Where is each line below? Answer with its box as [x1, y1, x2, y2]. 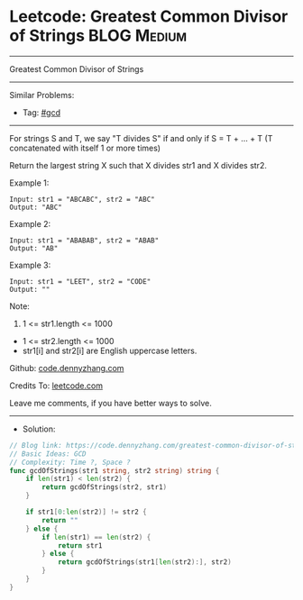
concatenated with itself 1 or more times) [9, 142, 161, 153]
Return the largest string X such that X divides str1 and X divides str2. [9, 159, 268, 170]
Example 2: [9, 218, 51, 229]
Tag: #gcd [22, 106, 61, 118]
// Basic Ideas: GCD [9, 449, 87, 459]
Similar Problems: [9, 89, 75, 100]
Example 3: [9, 259, 51, 270]
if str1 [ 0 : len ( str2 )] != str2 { [25, 507, 147, 517]
